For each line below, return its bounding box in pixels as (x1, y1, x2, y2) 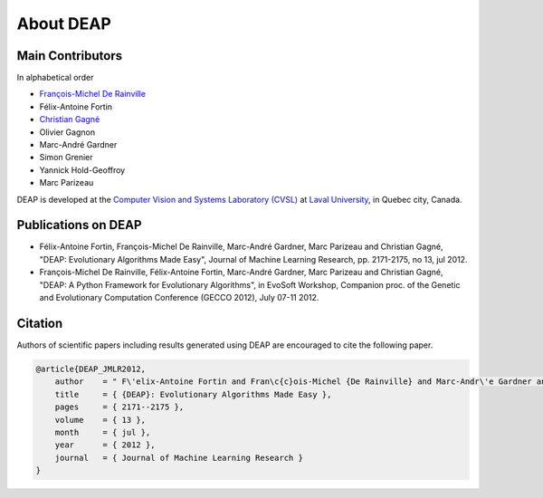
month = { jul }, (54, 426, 151, 437)
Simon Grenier (39, 152, 93, 163)
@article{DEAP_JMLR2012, (35, 363, 147, 374)
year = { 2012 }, (54, 440, 156, 450)
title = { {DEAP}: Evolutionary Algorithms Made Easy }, (54, 389, 332, 399)
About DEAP (16, 14, 112, 34)
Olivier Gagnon (39, 127, 95, 138)
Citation (16, 315, 63, 330)
